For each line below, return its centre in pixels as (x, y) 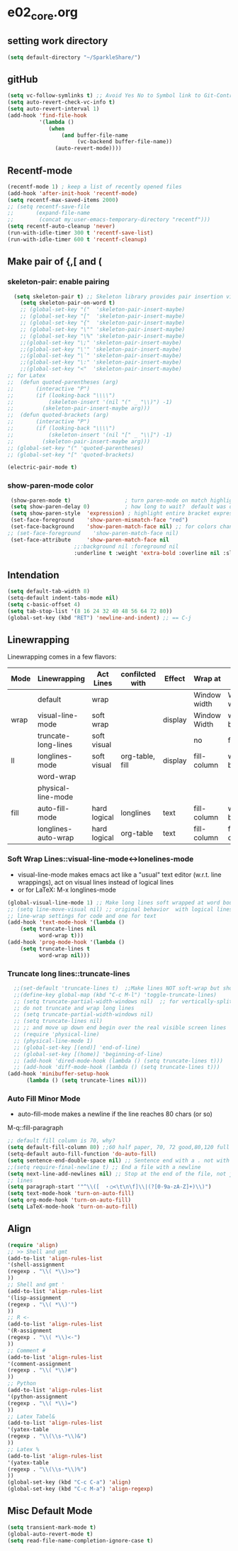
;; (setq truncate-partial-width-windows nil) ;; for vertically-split (123, 1001)
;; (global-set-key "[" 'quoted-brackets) (71, 454)
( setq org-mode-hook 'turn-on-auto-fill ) (69, 1200)
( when (57, 128)
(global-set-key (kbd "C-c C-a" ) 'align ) (69, 1482)
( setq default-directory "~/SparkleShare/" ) (74, 57)
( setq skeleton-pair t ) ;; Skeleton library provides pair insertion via (125, 296)
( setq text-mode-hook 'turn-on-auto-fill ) (71, 1194)
